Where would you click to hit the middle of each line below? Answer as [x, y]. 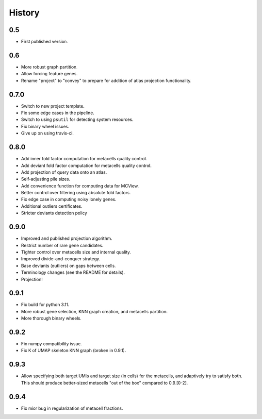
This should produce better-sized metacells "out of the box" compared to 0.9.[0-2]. [105, 383]
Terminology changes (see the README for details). [73, 272]
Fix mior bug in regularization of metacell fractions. [72, 408]
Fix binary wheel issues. [45, 126]
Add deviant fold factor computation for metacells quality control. [86, 166]
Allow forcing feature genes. [49, 74]
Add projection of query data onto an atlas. [64, 172]
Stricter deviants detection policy [54, 213]
